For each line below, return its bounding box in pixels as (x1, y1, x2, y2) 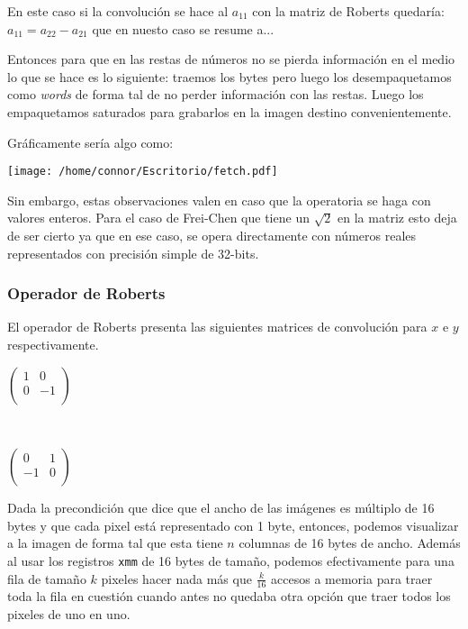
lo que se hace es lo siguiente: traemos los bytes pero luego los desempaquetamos (7, 67, 452, 86)
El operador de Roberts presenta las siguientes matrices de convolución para (7, 317, 427, 336)
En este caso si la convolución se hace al (7, 2, 229, 20)
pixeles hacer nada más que (101, 569, 252, 588)
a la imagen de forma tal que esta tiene (7, 533, 223, 552)
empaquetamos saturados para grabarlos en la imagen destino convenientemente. (7, 102, 452, 121)
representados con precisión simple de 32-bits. (7, 243, 259, 262)
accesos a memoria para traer (271, 569, 433, 588)
